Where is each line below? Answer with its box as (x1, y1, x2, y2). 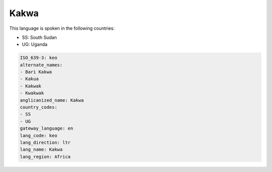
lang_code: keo (20, 133, 57, 138)
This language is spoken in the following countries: (9, 25, 115, 31)
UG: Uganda (22, 41, 48, 47)
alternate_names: (20, 62, 63, 68)
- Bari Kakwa (20, 69, 52, 75)
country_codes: (20, 104, 57, 110)
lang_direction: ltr (20, 140, 71, 145)
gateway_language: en (20, 126, 74, 131)
